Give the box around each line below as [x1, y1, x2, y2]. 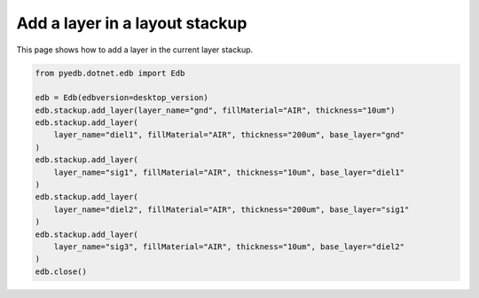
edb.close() [35, 266, 88, 277]
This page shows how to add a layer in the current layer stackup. [16, 44, 254, 55]
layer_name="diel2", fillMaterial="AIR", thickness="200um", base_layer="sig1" [53, 204, 410, 215]
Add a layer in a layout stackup [16, 13, 247, 33]
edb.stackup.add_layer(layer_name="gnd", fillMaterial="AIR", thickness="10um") [35, 105, 396, 115]
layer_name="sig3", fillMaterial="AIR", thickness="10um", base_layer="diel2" [53, 242, 405, 252]
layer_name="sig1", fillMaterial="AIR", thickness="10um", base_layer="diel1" [53, 167, 405, 177]
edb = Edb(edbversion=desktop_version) [35, 93, 208, 103]
